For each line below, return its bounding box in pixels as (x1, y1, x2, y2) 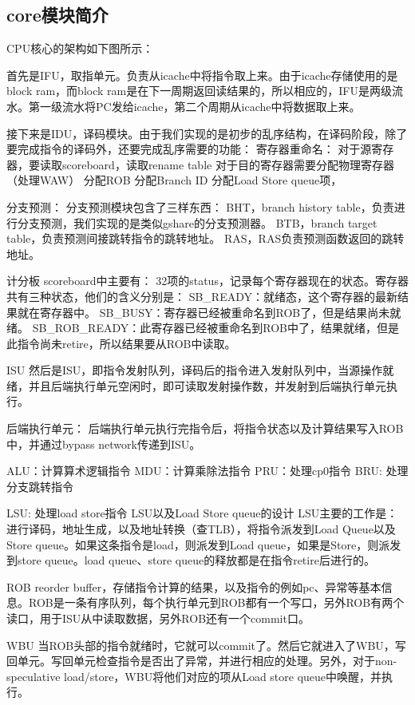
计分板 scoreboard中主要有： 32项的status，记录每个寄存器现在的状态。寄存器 (6, 272, 409, 289)
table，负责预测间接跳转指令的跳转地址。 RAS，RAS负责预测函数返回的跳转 (6, 230, 405, 247)
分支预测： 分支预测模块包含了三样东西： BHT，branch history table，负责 (6, 198, 394, 215)
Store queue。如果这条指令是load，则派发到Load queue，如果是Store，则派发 (6, 536, 401, 553)
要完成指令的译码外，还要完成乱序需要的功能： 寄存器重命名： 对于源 (6, 141, 372, 157)
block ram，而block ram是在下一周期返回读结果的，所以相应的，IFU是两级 (6, 82, 392, 99)
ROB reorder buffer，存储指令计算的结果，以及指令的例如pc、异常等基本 (6, 578, 381, 595)
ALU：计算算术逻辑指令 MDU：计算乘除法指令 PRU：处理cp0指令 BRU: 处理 (6, 462, 409, 479)
